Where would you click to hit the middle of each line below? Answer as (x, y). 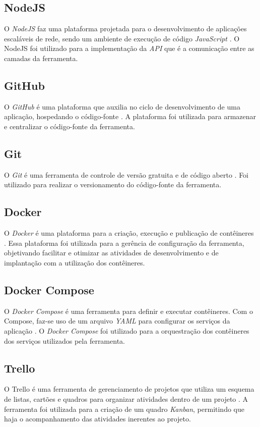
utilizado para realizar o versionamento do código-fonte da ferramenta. (113, 184)
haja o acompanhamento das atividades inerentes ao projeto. (97, 419)
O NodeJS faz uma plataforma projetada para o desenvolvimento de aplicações (125, 29)
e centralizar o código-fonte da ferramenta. (70, 126)
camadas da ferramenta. (41, 58)
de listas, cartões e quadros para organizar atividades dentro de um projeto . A (126, 398)
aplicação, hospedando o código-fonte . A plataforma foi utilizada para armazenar (130, 116)
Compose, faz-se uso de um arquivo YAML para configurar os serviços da (117, 321)
